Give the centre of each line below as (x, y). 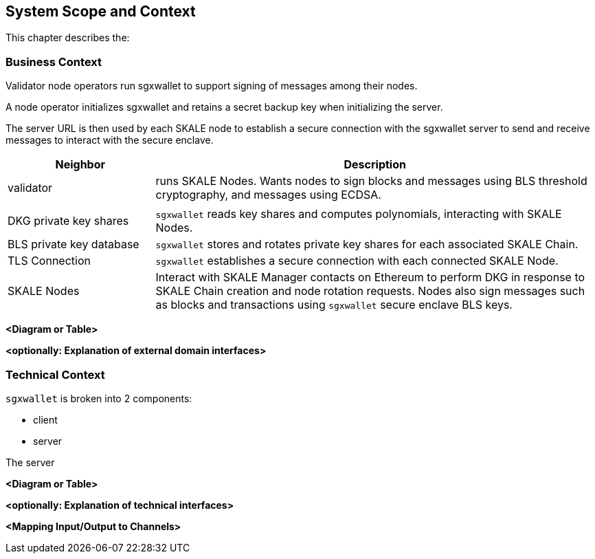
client (45, 419)
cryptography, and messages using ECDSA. (268, 195)
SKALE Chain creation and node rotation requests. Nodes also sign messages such (370, 291)
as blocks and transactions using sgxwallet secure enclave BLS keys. (334, 305)
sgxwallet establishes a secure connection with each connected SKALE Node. (357, 261)
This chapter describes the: (68, 38)
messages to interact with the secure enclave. (110, 140)
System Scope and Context (101, 11)
